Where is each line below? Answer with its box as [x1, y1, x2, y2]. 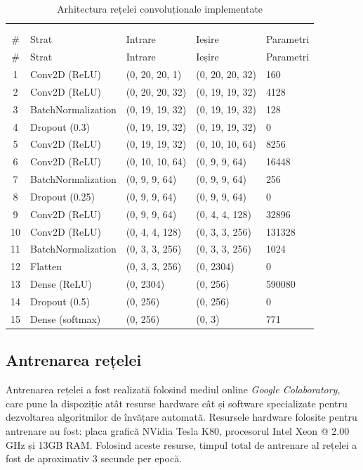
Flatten [30, 259, 62, 274]
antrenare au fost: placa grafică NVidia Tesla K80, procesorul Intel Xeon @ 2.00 [6, 423, 350, 438]
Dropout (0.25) [30, 189, 95, 203]
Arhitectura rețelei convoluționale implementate [57, 1, 263, 15]
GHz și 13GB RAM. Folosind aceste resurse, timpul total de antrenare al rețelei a [6, 437, 357, 452]
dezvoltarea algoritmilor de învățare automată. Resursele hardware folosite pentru [6, 409, 357, 424]
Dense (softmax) [30, 311, 101, 326]
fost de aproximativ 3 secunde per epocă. [6, 451, 183, 466]
